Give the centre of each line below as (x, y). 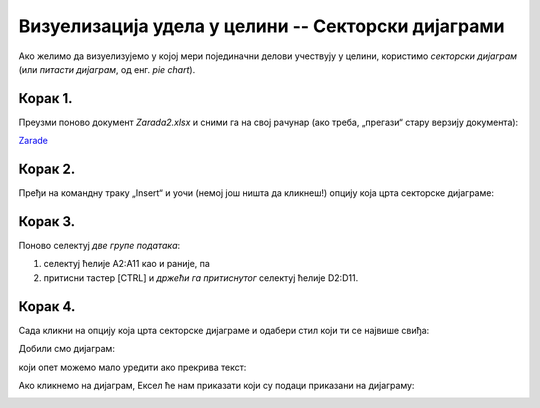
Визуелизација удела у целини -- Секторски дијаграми (261, 26)
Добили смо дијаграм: (66, 349)
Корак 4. (47, 306)
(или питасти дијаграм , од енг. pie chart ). (107, 69)
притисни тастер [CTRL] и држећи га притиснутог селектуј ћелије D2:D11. (201, 277)
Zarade (33, 141)
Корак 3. (47, 221)
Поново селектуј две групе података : (99, 246)
